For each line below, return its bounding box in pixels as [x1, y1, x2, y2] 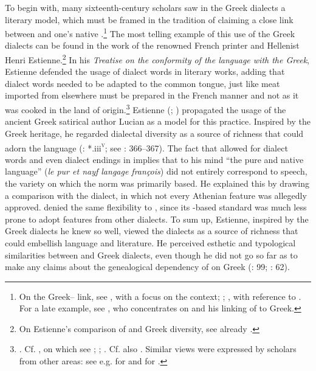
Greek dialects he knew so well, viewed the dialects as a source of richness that [5, 224, 298, 237]
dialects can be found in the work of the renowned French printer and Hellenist [5, 39, 300, 52]
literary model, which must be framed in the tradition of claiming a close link [5, 13, 294, 26]
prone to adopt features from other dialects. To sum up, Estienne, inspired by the [5, 212, 309, 225]
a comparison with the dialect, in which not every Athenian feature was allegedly [5, 189, 307, 201]
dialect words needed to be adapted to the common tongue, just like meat [5, 77, 280, 89]
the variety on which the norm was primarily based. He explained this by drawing [5, 176, 309, 189]
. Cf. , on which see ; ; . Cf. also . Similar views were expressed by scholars [19, 342, 297, 355]
